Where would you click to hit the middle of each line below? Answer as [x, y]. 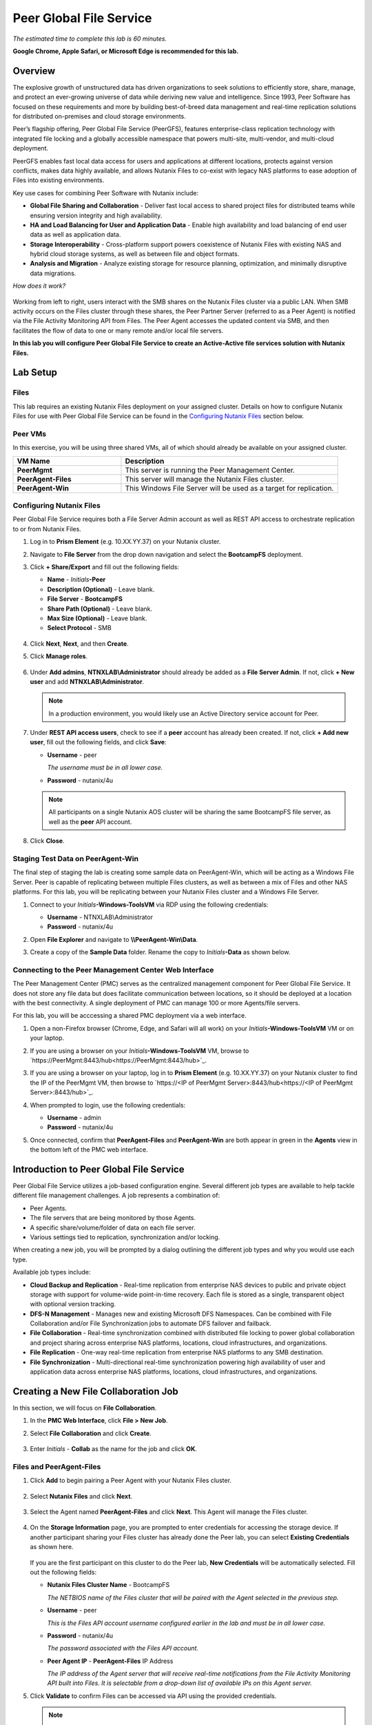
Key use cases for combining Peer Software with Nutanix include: [106, 193]
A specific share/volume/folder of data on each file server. [113, 1228]
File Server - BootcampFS [85, 599]
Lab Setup [35, 373]
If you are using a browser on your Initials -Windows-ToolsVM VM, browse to [139, 1051]
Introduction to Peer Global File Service [99, 1169]
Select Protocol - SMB [79, 628]
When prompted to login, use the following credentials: [108, 1105]
